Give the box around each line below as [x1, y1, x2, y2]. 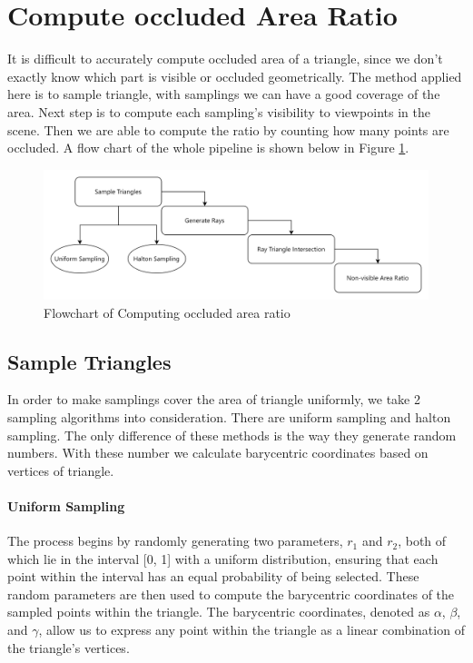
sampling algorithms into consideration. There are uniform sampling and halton [7, 407, 451, 426]
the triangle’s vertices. [7, 638, 130, 657]
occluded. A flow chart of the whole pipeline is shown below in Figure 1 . [7, 138, 409, 157]
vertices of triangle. [7, 460, 114, 480]
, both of [398, 531, 447, 550]
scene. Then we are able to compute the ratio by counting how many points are [7, 120, 449, 139]
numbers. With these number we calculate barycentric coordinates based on [7, 443, 429, 462]
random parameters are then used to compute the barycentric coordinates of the [7, 584, 455, 603]
